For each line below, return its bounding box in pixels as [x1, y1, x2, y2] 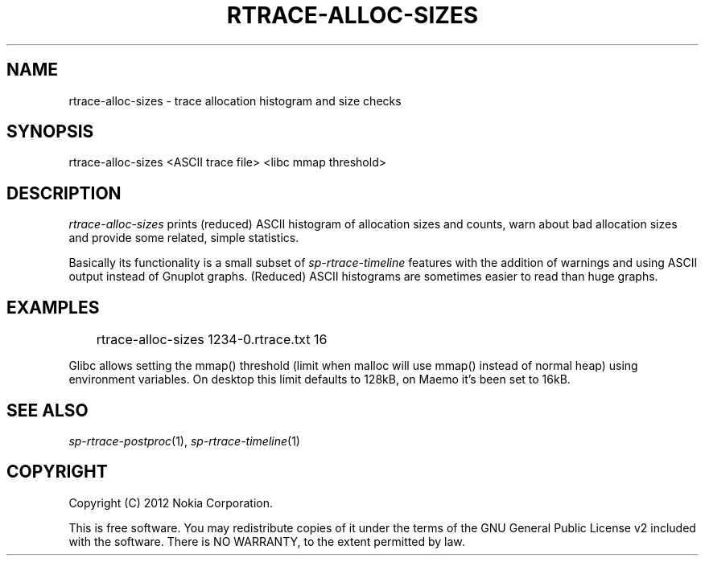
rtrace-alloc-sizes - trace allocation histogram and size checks [68, 93, 402, 108]
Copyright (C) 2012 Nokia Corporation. [68, 495, 273, 510]
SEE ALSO [6, 400, 89, 420]
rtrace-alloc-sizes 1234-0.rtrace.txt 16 [96, 331, 328, 348]
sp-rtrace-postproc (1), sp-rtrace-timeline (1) [68, 433, 300, 448]
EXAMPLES [6, 297, 100, 318]
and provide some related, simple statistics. [68, 231, 299, 245]
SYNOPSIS [6, 121, 94, 142]
